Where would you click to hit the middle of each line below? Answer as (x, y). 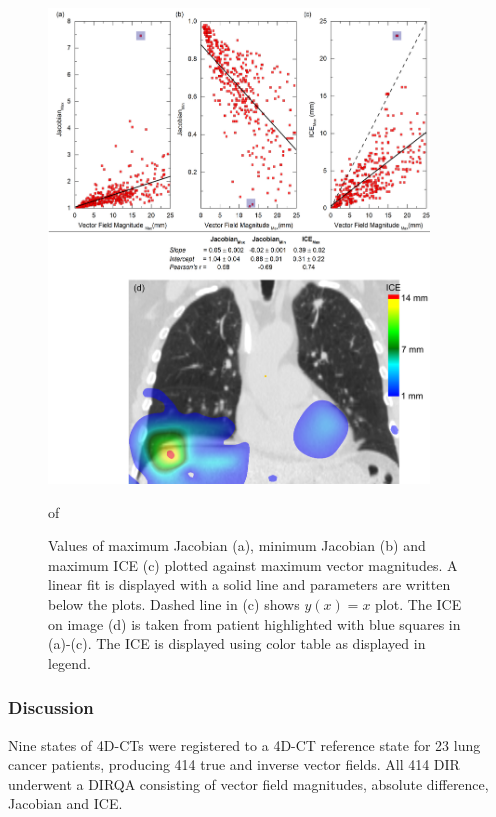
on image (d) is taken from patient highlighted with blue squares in (254, 623)
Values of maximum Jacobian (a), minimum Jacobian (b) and (237, 545)
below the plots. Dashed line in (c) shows (174, 603)
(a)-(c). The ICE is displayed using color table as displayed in (237, 643)
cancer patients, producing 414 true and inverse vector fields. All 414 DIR (234, 764)
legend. (69, 662)
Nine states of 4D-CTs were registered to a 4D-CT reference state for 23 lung (244, 744)
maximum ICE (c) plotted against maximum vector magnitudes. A (253, 564)
